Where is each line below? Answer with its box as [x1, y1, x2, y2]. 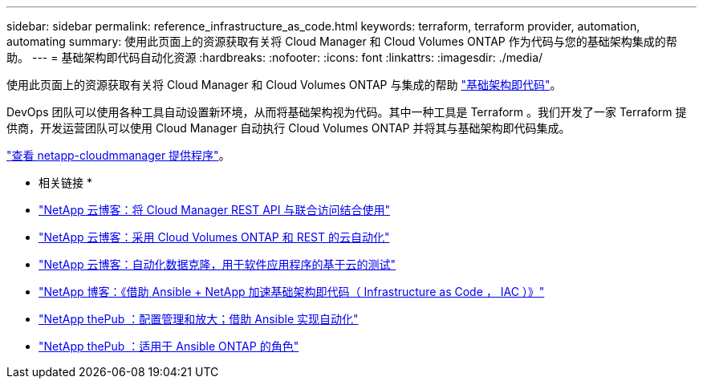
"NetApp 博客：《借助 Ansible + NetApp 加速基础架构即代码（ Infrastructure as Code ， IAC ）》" [39, 285, 545, 298]
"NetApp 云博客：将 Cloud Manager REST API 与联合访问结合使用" [39, 203, 391, 217]
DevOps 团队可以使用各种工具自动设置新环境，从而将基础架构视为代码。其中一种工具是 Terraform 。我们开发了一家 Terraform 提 [6, 105, 687, 119]
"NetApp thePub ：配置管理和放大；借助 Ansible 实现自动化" [39, 312, 359, 326]
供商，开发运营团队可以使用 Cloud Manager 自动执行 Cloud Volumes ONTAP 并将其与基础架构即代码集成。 [6, 121, 571, 135]
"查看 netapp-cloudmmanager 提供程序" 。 [6, 148, 230, 162]
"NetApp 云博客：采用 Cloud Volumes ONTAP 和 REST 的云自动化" [39, 230, 390, 244]
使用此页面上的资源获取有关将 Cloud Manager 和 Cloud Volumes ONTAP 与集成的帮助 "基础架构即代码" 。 [6, 78, 562, 91]
